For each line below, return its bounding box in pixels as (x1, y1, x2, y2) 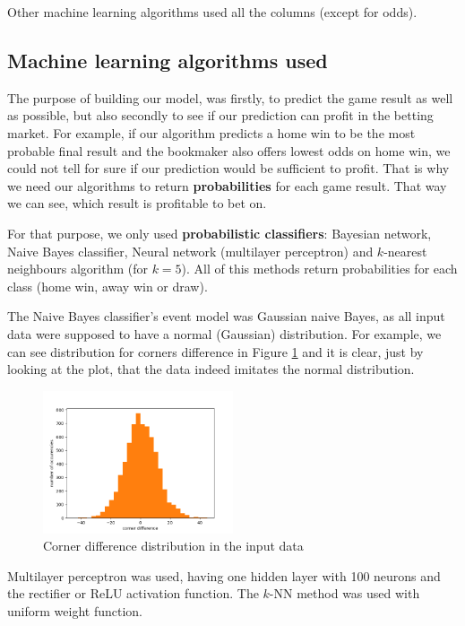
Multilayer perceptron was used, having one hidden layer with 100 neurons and (7, 566, 441, 585)
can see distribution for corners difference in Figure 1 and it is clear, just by (7, 342, 424, 361)
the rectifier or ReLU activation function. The (7, 584, 259, 603)
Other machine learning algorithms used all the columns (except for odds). (7, 3, 418, 21)
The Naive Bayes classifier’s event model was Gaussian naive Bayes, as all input (7, 307, 445, 326)
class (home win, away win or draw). (7, 276, 208, 295)
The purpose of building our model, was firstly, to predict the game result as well (7, 88, 453, 107)
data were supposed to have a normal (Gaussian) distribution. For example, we (7, 324, 442, 343)
